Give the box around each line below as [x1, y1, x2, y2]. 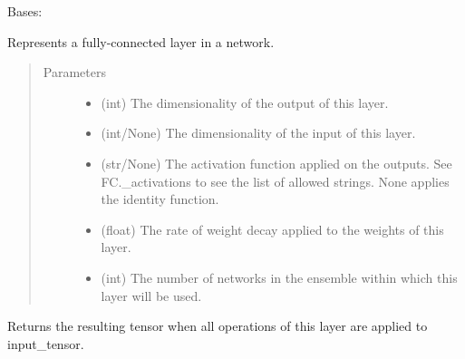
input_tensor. [7, 334, 84, 353]
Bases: [7, 2, 43, 20]
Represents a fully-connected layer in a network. [7, 32, 275, 51]
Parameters [43, 63, 106, 82]
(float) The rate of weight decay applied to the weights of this [101, 219, 444, 238]
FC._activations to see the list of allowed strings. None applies [101, 171, 450, 190]
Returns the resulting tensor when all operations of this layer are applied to [7, 316, 428, 335]
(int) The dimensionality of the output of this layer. [101, 92, 389, 112]
